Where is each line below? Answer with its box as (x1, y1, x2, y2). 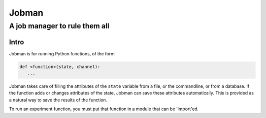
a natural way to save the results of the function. (9, 97, 107, 103)
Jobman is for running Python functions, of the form (9, 50, 115, 56)
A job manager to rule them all (9, 22, 109, 30)
